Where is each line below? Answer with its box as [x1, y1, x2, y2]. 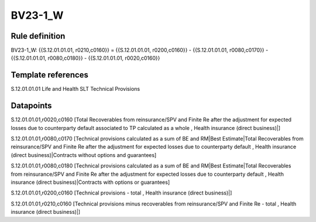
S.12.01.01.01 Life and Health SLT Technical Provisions [11, 86, 140, 93]
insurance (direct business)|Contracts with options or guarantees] [11, 179, 170, 186]
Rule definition [11, 31, 66, 41]
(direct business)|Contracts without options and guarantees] [11, 151, 157, 158]
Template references [11, 70, 89, 80]
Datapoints [11, 101, 52, 111]
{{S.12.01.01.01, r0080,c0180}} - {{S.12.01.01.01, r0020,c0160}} [11, 54, 160, 62]
